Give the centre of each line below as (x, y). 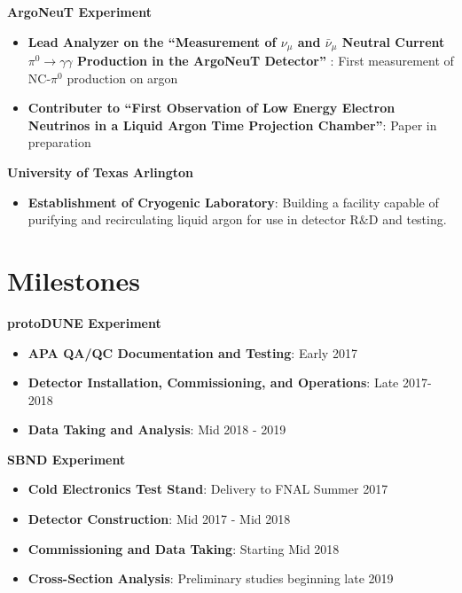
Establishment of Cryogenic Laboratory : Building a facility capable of (233, 202)
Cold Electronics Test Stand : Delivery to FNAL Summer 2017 (208, 489)
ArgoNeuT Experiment (79, 12)
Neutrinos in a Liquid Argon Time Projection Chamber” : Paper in (232, 125)
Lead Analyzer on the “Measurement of (152, 41)
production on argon (122, 78)
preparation (59, 142)
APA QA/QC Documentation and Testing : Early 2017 (192, 352)
